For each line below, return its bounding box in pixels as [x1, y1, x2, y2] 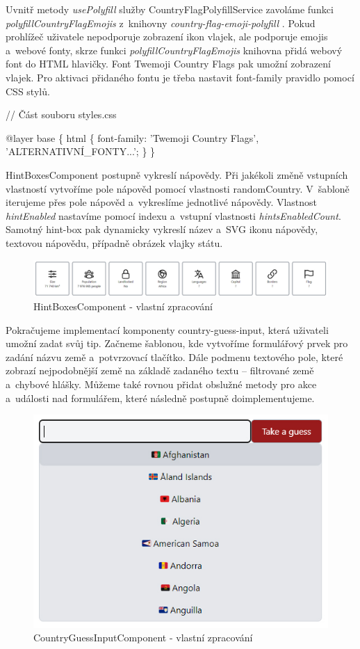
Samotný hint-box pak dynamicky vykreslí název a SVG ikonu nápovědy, [6, 222, 318, 237]
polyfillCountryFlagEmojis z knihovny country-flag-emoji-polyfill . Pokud [6, 15, 316, 30]
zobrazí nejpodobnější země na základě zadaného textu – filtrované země [6, 363, 314, 378]
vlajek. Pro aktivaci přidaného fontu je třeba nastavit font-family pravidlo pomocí [6, 70, 354, 84]
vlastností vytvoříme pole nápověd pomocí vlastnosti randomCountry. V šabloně [6, 181, 350, 195]
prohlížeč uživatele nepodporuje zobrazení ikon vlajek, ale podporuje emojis [6, 29, 328, 44]
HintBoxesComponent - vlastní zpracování [33, 299, 213, 314]
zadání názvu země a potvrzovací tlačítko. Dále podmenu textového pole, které [6, 349, 343, 364]
